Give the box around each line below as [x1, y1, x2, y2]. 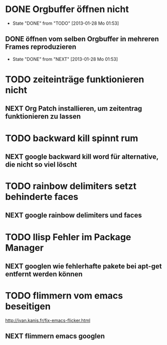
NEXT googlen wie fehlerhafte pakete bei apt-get [5, 262, 162, 270]
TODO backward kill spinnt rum [5, 132, 138, 144]
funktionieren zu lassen [5, 112, 81, 121]
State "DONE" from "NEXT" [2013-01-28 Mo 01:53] [12, 56, 118, 62]
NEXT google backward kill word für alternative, [5, 152, 158, 161]
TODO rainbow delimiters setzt [5, 180, 137, 192]
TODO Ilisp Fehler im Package [5, 231, 131, 243]
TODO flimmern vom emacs [5, 290, 123, 302]
